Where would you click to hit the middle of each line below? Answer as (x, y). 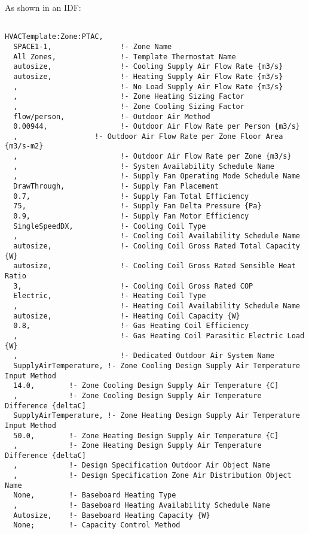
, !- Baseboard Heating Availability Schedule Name (142, 506)
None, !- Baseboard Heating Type (95, 495)
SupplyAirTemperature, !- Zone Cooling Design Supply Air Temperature (157, 365)
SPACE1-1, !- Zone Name (93, 46)
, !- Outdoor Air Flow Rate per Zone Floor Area (148, 136)
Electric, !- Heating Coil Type (110, 296)
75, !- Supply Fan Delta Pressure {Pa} (137, 206)
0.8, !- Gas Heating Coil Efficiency (131, 326)
